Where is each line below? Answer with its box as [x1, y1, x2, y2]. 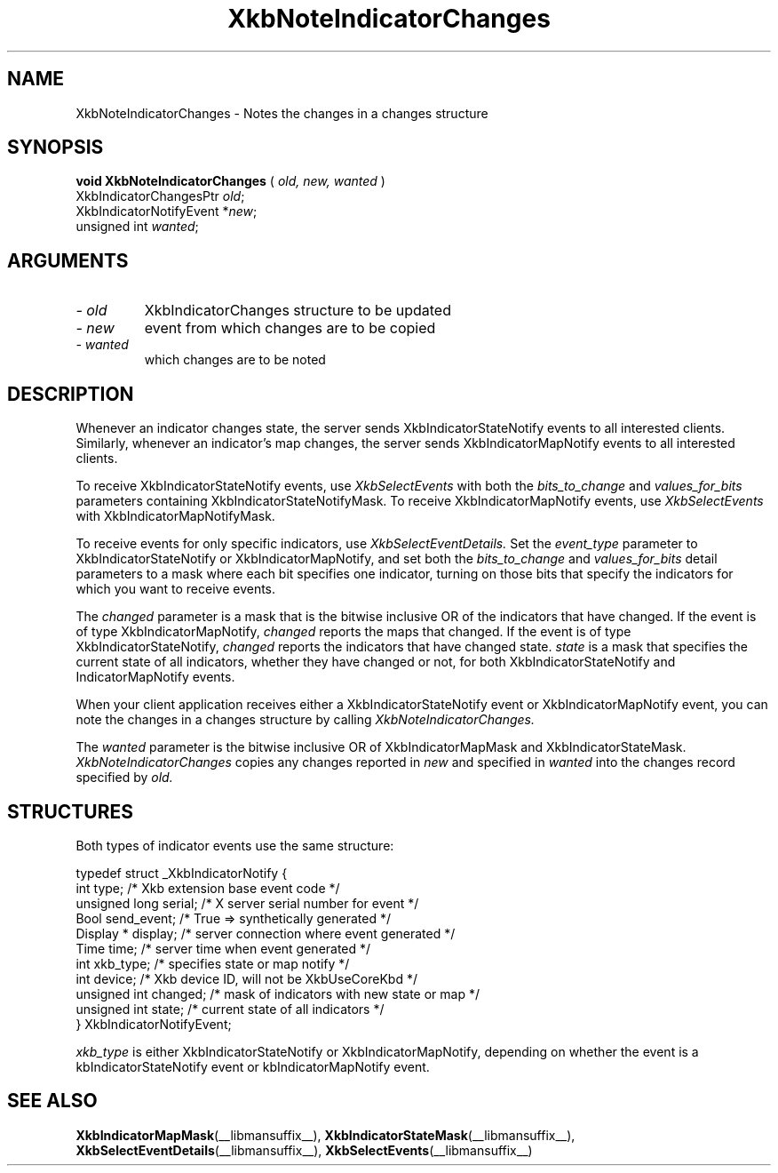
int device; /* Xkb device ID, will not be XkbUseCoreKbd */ [75, 970, 417, 986]
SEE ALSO [7, 1089, 98, 1113]
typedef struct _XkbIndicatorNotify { [75, 865, 288, 881]
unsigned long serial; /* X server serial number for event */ [75, 895, 419, 911]
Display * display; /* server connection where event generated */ [75, 925, 456, 941]
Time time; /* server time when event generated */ [75, 940, 371, 956]
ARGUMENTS [7, 249, 129, 272]
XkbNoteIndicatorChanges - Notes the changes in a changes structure [75, 105, 488, 121]
